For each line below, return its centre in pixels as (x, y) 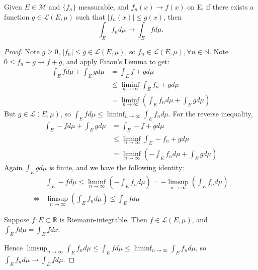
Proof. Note (22, 51)
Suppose (17, 219)
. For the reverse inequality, (211, 113)
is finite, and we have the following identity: (116, 167)
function (17, 16)
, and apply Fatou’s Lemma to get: (116, 61)
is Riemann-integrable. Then (103, 219)
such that (91, 16)
